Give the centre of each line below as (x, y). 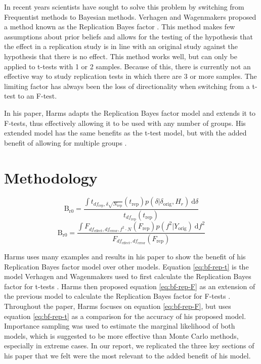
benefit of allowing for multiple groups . (66, 142)
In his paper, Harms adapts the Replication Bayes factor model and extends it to (130, 112)
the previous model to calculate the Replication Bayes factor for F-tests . (117, 296)
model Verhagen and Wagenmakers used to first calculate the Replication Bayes (128, 276)
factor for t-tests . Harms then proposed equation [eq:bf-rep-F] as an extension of (130, 286)
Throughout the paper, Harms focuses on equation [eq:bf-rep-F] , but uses (118, 306)
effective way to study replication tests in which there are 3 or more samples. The (130, 76)
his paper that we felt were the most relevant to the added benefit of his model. (127, 355)
